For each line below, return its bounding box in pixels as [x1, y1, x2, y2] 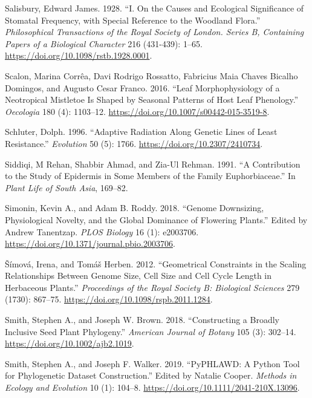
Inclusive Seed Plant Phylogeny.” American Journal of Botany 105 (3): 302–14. [5, 325, 296, 338]
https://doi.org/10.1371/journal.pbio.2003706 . [5, 237, 175, 250]
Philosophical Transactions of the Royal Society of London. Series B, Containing [5, 25, 304, 38]
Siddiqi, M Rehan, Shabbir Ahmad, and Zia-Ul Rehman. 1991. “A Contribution [5, 157, 301, 170]
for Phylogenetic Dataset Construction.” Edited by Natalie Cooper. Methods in [5, 369, 297, 382]
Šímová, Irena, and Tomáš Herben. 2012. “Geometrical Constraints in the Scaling [5, 257, 307, 270]
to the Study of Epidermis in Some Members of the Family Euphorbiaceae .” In [5, 169, 296, 182]
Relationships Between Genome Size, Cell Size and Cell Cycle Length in [5, 269, 271, 282]
